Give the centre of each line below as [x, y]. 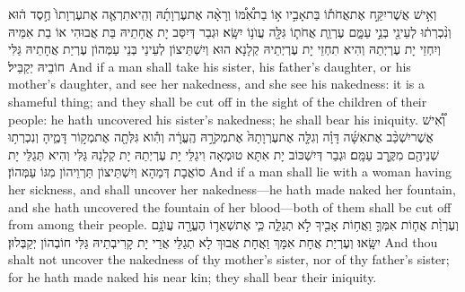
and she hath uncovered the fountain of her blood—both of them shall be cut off [230, 206]
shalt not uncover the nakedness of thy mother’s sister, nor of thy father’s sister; [229, 259]
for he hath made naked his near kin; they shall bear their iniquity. [193, 276]
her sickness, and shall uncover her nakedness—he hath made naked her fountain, [232, 189]
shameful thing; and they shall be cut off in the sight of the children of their [218, 101]
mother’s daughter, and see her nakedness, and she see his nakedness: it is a [217, 84]
